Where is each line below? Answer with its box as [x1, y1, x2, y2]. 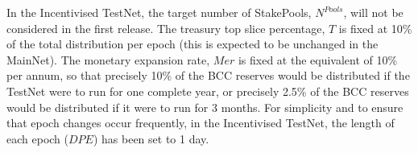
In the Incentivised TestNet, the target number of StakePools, [6, 4, 312, 20]
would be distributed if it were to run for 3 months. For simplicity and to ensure [6, 98, 404, 115]
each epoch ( [6, 130, 68, 147]
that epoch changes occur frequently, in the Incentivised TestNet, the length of [6, 114, 395, 131]
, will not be [343, 4, 404, 20]
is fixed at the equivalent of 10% [238, 51, 398, 68]
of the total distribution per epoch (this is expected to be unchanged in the [6, 35, 379, 52]
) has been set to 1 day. [93, 130, 209, 147]
